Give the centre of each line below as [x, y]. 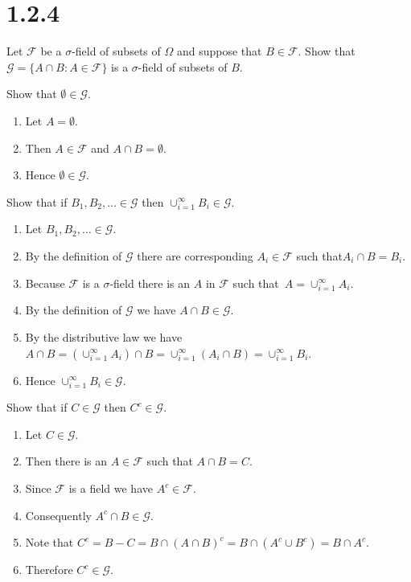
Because [45, 283]
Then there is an [66, 461]
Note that [49, 542]
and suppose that [219, 51]
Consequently [58, 515]
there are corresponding [195, 256]
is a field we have [111, 488]
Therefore [49, 570]
